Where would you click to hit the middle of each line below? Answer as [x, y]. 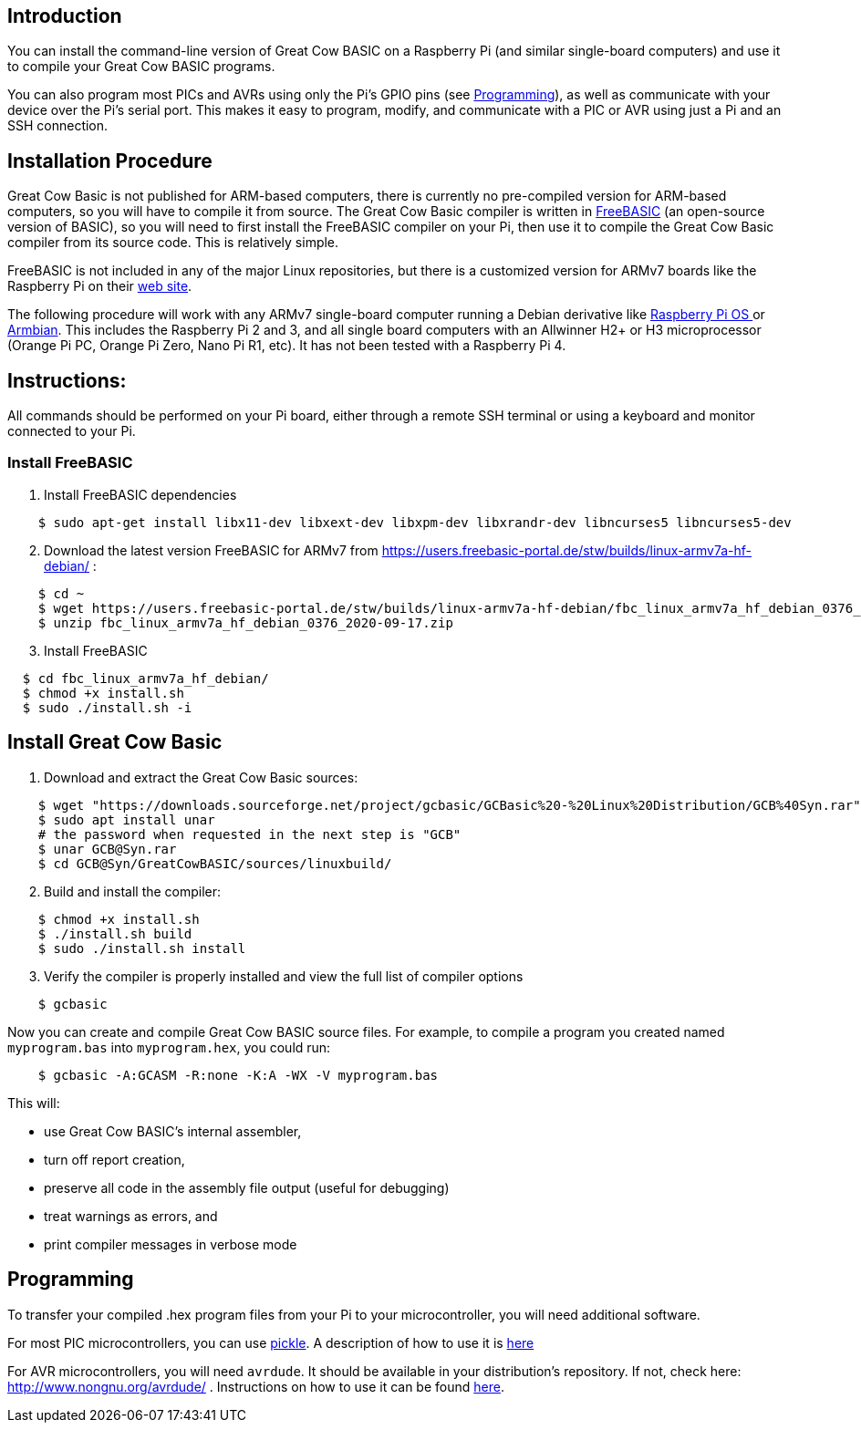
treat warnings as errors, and [131, 1216]
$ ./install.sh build [115, 933]
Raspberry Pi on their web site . [100, 286]
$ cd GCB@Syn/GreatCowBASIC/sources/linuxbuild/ [215, 863]
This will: [34, 1103]
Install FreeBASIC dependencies [140, 494]
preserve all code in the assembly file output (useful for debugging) [247, 1187]
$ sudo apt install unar [126, 819]
